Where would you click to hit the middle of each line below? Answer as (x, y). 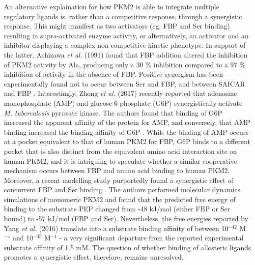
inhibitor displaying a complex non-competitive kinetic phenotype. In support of (125, 45)
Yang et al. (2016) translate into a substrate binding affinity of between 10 (116, 228)
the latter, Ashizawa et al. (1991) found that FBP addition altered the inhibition (126, 54)
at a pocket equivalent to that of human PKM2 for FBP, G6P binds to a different (127, 141)
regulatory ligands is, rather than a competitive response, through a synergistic (123, 16)
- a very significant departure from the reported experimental (151, 238)
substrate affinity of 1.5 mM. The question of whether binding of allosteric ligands (127, 247)
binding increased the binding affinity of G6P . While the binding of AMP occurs (126, 132)
